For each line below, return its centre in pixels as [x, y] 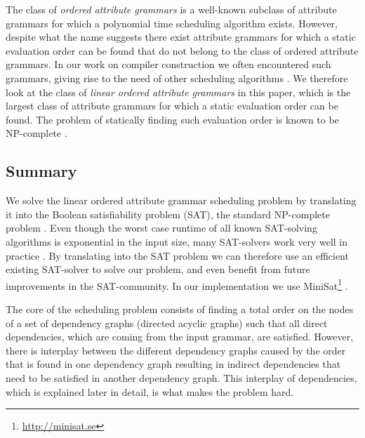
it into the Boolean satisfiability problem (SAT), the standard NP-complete [168, 214]
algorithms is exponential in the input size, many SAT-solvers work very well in [177, 241]
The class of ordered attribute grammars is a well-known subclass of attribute [171, 9]
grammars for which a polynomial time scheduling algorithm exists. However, [172, 23]
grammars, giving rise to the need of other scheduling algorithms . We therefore [177, 78]
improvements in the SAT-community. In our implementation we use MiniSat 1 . [177, 284]
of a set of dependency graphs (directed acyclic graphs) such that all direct [167, 323]
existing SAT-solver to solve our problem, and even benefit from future [158, 269]
